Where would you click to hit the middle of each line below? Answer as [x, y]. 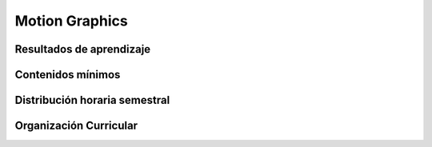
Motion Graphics [71, 21]
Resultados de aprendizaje [83, 49]
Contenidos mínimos [68, 75]
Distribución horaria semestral [92, 100]
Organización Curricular [76, 126]
